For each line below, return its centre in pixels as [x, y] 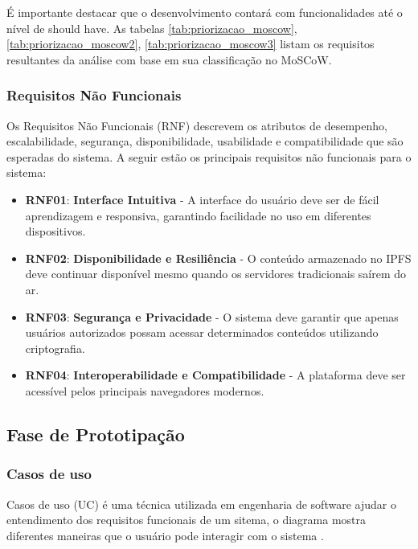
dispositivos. [55, 231]
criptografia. [55, 348]
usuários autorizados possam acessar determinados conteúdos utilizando [202, 332]
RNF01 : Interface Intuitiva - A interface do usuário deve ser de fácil [202, 199]
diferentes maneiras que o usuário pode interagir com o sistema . [165, 535]
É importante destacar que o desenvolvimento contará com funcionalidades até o [205, 12]
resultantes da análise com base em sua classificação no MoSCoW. [169, 59]
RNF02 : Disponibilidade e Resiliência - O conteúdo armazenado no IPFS [218, 258]
